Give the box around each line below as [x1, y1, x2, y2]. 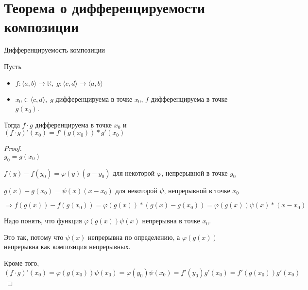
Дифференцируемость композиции [4, 45, 105, 55]
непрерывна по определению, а [88, 232, 180, 242]
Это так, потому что [4, 232, 64, 242]
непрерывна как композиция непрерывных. [4, 241, 131, 252]
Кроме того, [4, 258, 39, 268]
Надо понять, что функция [4, 216, 82, 226]
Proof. [4, 143, 22, 153]
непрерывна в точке [142, 216, 200, 226]
